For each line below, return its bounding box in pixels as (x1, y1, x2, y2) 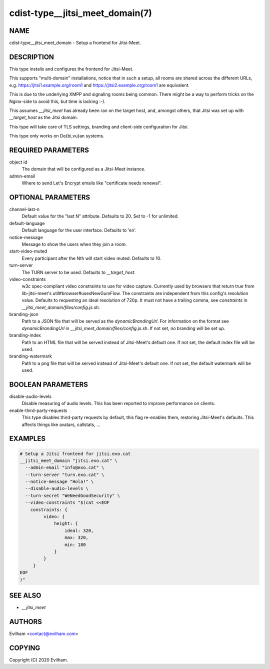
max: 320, (64, 535, 88, 540)
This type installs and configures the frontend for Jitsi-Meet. (9, 65, 133, 72)
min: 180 (64, 541, 86, 547)
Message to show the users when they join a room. (21, 241, 127, 247)
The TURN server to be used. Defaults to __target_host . (21, 269, 136, 275)
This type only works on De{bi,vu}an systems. (9, 133, 104, 139)
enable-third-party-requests (9, 407, 67, 413)
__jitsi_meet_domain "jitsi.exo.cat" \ (19, 457, 117, 463)
